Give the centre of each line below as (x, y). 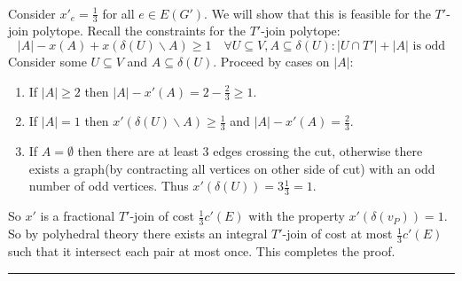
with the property (297, 216)
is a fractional (78, 216)
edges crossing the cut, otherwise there (318, 151)
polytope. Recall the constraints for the (139, 31)
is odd (429, 47)
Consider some (47, 62)
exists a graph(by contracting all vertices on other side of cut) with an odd (232, 168)
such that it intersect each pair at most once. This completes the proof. (202, 250)
